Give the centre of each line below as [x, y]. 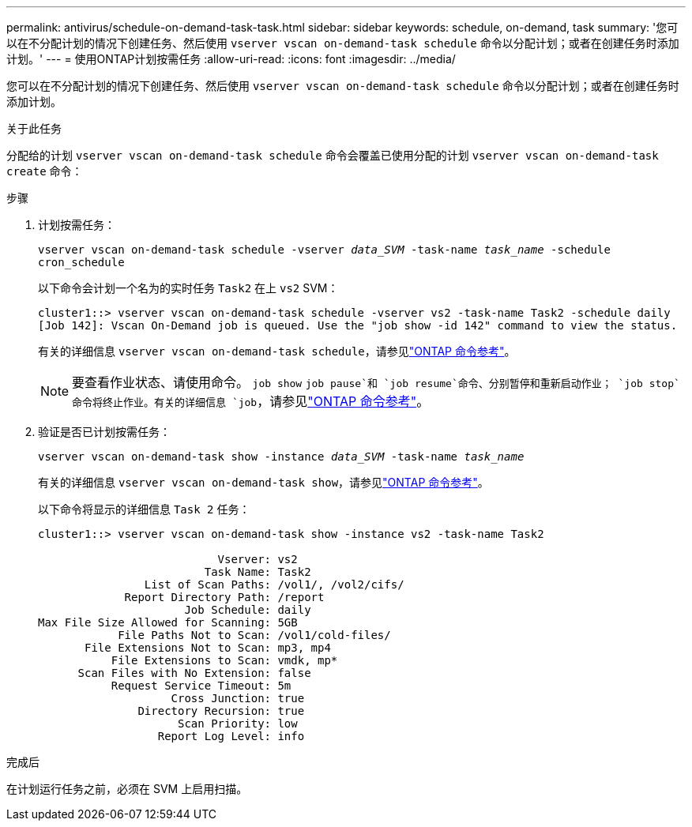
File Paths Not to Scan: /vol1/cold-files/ [254, 635]
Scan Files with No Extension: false [194, 673]
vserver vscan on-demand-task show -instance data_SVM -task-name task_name [281, 457]
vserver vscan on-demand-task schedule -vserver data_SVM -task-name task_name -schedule [324, 250]
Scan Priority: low [238, 724]
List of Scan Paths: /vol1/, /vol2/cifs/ [274, 585]
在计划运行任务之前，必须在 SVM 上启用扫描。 [127, 789]
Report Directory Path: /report [224, 597]
